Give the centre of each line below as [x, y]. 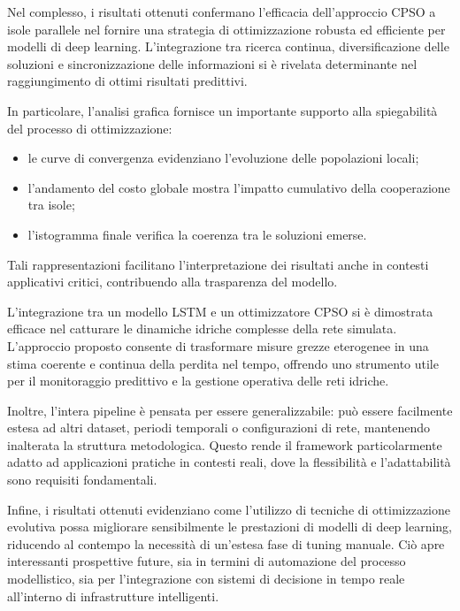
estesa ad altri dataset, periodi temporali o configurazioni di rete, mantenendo [219, 428]
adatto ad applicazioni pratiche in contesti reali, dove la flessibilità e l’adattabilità [229, 462]
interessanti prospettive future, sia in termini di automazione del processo [207, 561]
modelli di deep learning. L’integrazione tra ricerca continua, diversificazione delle [228, 46]
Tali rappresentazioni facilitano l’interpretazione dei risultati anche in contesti [218, 264]
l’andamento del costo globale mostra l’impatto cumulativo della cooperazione [239, 187]
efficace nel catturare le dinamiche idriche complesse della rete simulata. [202, 328]
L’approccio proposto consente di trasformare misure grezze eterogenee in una [218, 345]
